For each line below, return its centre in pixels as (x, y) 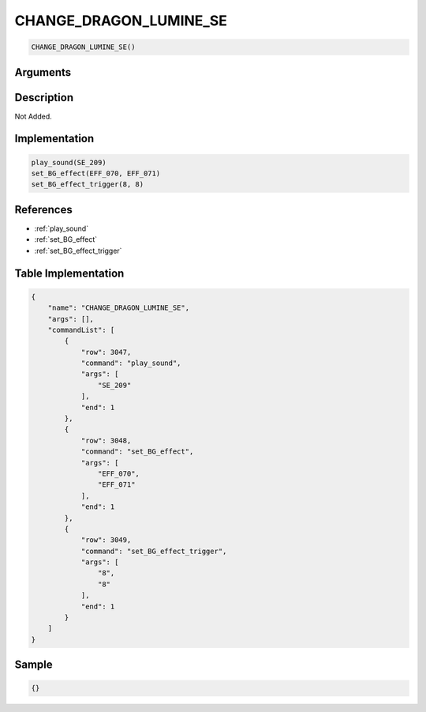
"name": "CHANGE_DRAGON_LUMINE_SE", (118, 308)
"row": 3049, (106, 540)
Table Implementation (69, 273)
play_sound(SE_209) (69, 162)
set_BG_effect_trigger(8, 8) (88, 185)
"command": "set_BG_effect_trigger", (154, 551)
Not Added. (34, 116)
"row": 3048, (106, 440)
